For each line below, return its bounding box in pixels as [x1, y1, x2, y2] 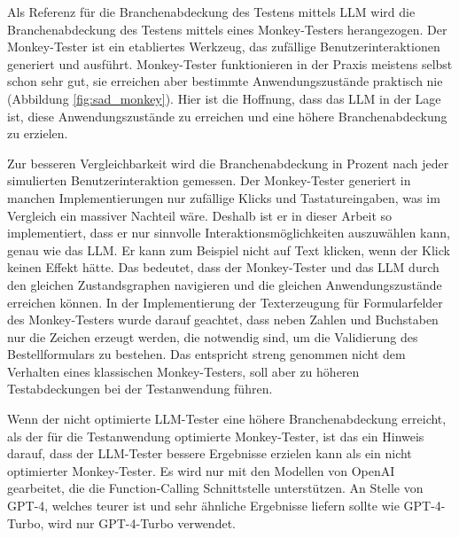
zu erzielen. [7, 124, 68, 143]
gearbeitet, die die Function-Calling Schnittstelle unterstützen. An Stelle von [7, 479, 424, 497]
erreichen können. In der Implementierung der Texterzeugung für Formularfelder [7, 292, 443, 311]
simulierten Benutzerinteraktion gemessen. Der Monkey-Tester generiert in [7, 171, 411, 190]
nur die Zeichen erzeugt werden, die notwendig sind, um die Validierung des [7, 327, 418, 346]
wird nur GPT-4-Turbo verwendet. [47, 513, 236, 532]
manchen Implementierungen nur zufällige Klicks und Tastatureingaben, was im [7, 188, 440, 207]
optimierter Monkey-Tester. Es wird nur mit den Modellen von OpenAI [7, 461, 395, 480]
